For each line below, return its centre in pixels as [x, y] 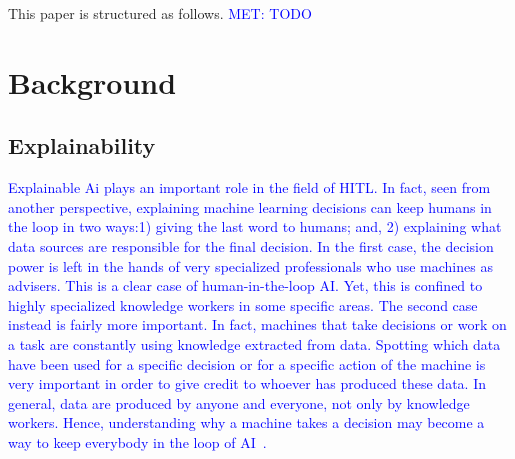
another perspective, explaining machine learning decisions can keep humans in [250, 206]
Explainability [82, 145]
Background [92, 81]
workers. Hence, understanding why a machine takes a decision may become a [246, 422]
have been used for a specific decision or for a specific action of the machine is [247, 363]
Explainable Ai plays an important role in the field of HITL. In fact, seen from [249, 187]
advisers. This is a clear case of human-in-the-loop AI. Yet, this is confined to [245, 285]
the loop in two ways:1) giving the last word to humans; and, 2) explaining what [255, 226]
